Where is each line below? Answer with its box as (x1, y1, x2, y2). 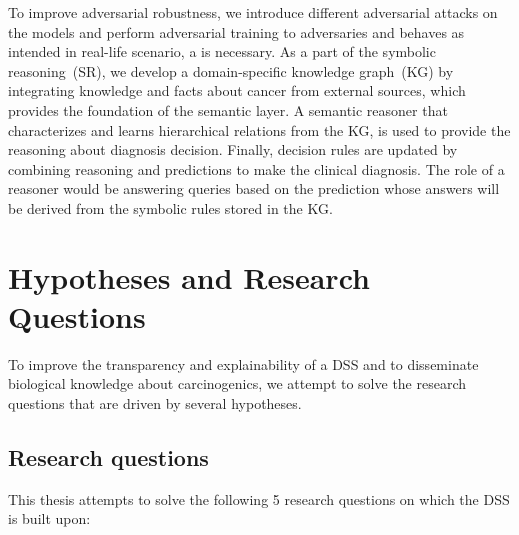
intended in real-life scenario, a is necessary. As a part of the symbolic (8, 41, 436, 62)
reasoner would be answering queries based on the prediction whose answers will (8, 178, 500, 199)
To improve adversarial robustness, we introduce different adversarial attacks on (8, 2, 498, 22)
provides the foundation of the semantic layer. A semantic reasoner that (8, 99, 448, 120)
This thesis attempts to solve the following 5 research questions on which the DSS (8, 488, 510, 509)
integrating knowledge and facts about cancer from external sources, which (8, 80, 466, 101)
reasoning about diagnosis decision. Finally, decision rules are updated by (8, 139, 458, 160)
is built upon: (8, 508, 91, 529)
